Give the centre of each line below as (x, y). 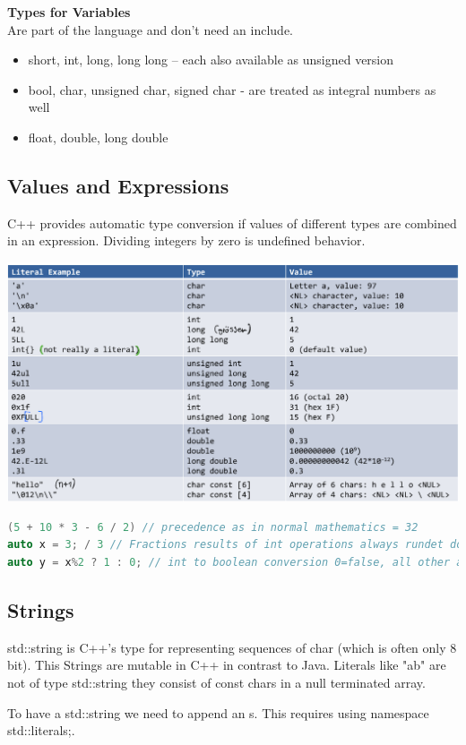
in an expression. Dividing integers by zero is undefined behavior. (186, 240)
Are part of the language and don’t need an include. (151, 29)
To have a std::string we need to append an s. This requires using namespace (218, 712)
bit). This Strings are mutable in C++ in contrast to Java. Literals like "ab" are (227, 665)
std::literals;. (41, 730)
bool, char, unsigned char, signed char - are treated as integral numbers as (232, 89)
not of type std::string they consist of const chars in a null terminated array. (216, 682)
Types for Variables (69, 12)
